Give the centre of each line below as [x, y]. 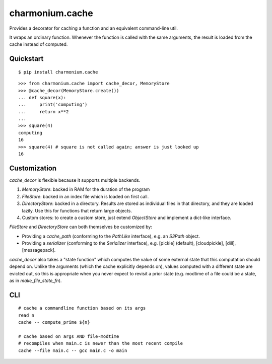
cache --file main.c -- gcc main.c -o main [73, 350]
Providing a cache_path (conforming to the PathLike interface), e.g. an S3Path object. [111, 236]
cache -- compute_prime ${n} [54, 322]
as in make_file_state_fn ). [36, 281]
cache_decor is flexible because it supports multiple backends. [75, 180]
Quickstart [26, 59]
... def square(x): [42, 97]
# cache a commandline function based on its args [82, 308]
